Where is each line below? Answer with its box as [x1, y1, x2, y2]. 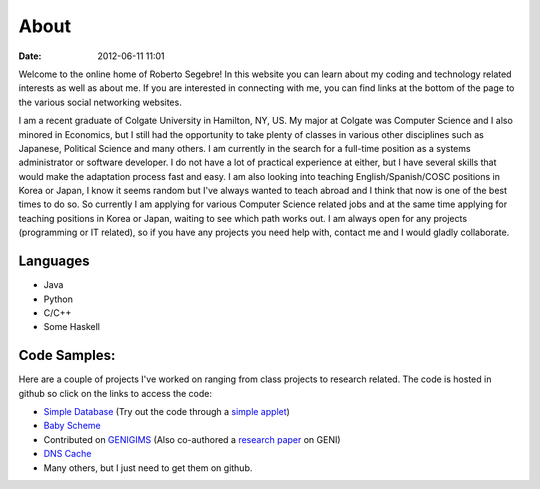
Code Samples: [18, 347, 116, 364]
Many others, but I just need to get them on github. [43, 461, 253, 474]
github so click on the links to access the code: [18, 387, 212, 399]
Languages [18, 253, 90, 270]
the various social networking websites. [18, 96, 182, 108]
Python [43, 293, 74, 305]
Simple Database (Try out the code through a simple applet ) [43, 406, 290, 417]
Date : [18, 50, 42, 62]
